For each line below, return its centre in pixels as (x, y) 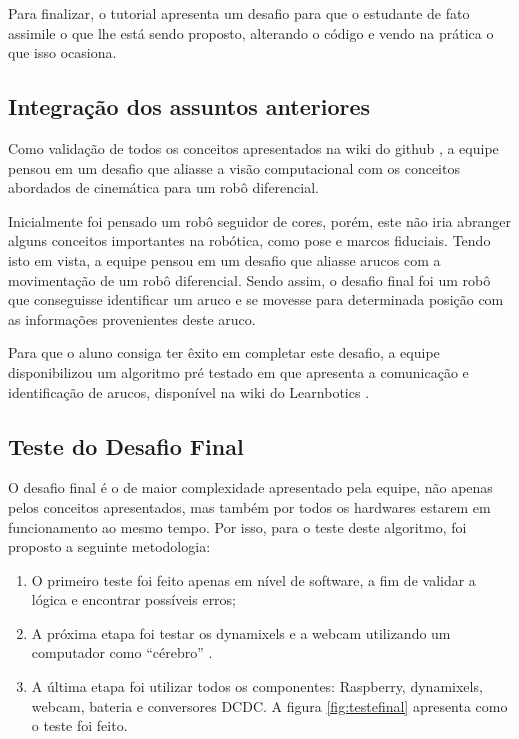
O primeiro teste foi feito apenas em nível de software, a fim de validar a (253, 579)
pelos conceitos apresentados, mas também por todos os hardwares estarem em (249, 506)
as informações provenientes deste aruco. (132, 318)
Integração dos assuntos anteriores (189, 106)
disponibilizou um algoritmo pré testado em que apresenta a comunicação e (238, 371)
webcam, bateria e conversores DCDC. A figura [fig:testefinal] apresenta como (269, 705)
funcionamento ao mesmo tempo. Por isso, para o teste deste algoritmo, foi (237, 526)
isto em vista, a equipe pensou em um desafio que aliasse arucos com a (224, 259)
